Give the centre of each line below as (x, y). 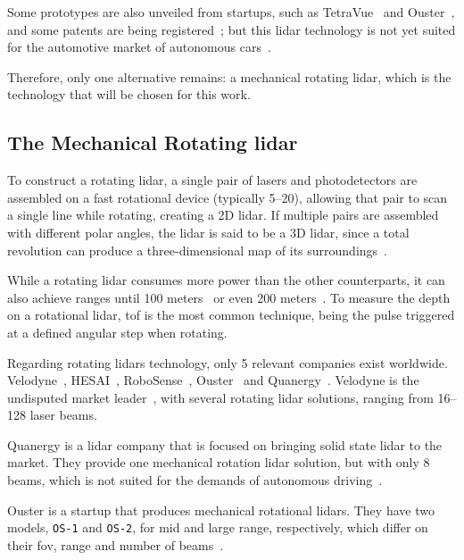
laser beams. (63, 415)
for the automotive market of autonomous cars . (139, 47)
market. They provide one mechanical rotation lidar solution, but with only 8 (219, 462)
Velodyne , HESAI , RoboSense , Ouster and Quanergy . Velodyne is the (213, 380)
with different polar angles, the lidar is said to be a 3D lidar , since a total (208, 232)
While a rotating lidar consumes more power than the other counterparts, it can (226, 280)
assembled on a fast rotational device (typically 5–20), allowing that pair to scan (228, 197)
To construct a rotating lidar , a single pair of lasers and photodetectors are (212, 180)
